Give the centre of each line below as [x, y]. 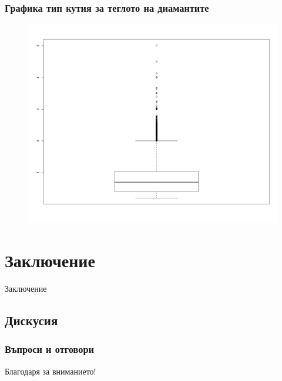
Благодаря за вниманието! [51, 371]
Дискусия [31, 320]
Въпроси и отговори [50, 349]
